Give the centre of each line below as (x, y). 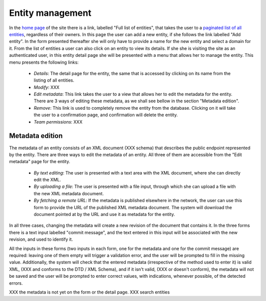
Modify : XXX (47, 87)
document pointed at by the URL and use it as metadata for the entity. (104, 215)
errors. (16, 283)
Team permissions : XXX (58, 122)
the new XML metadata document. (69, 193)
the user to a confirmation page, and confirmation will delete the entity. (106, 115)
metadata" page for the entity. (40, 162)
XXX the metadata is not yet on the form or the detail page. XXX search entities (89, 292)
